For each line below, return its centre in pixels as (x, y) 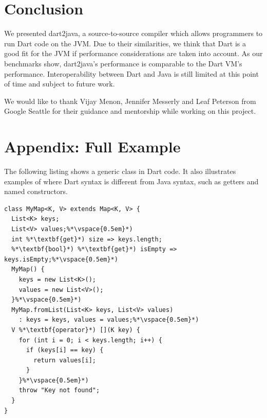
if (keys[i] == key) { (65, 350)
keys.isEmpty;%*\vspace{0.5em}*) (61, 259)
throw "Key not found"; (59, 390)
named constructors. (36, 191)
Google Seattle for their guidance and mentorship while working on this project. (130, 111)
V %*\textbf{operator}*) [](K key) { (76, 330)
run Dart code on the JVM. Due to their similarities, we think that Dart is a (125, 43)
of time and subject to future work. (60, 84)
